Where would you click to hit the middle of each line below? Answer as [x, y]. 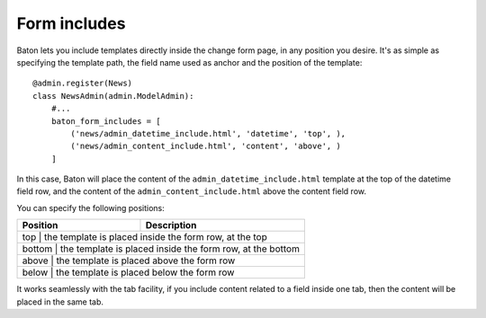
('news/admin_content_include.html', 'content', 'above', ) [206, 146]
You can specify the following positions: [91, 208]
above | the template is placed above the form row [129, 261]
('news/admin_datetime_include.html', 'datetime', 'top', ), [208, 133]
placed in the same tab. [60, 302]
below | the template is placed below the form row [128, 272]
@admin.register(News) [83, 84]
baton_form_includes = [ [106, 121]
